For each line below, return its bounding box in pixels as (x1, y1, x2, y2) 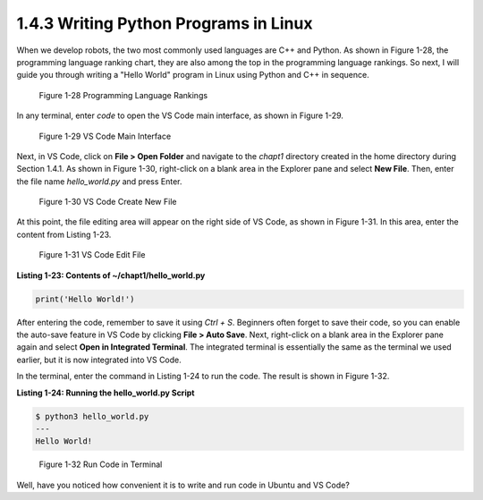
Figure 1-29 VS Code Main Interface (38, 131, 172, 141)
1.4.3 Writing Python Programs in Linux (16, 13, 313, 33)
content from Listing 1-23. (16, 229, 112, 240)
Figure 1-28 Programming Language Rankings (38, 89, 208, 100)
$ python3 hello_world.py (35, 411, 149, 421)
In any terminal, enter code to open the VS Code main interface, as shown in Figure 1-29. (16, 110, 344, 121)
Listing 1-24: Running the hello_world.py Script (16, 387, 195, 398)
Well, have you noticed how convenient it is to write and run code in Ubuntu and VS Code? (16, 479, 351, 490)
